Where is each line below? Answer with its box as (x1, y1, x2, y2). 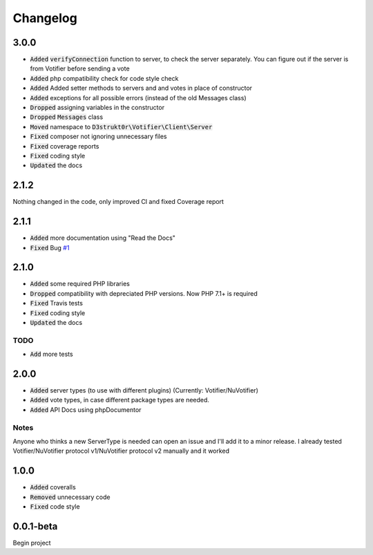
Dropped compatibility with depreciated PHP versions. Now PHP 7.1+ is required (30, 289, 258, 297)
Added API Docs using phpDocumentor (30, 405, 142, 414)
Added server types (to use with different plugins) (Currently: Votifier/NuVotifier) (30, 386, 259, 395)
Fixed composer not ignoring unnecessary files (30, 132, 167, 141)
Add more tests (30, 350, 73, 359)
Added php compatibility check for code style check (30, 74, 179, 82)
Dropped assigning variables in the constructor (30, 104, 165, 112)
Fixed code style (30, 502, 80, 511)
